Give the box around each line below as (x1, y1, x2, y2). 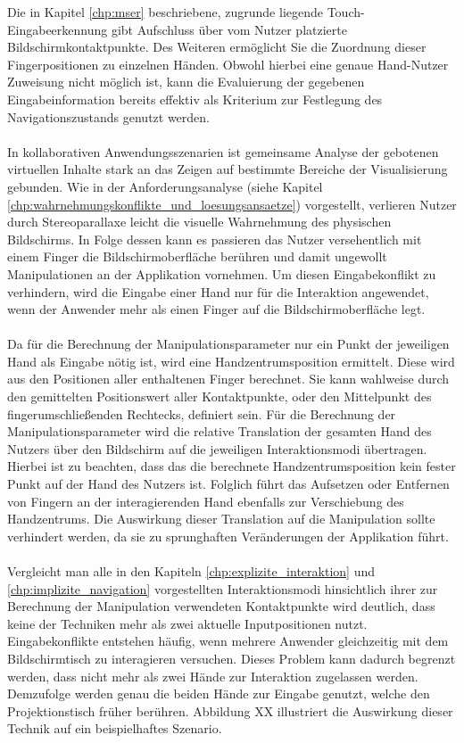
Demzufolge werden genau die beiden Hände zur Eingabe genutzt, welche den (7, 684, 430, 703)
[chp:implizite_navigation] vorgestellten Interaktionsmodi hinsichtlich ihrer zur (7, 579, 438, 598)
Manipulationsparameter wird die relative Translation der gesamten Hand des (7, 422, 432, 441)
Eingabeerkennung (7, 20, 108, 38)
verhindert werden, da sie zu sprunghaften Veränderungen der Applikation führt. (7, 526, 449, 545)
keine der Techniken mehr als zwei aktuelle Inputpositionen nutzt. (7, 614, 368, 632)
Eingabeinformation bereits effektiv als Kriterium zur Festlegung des (7, 89, 383, 108)
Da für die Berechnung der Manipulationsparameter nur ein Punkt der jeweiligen (7, 334, 450, 353)
